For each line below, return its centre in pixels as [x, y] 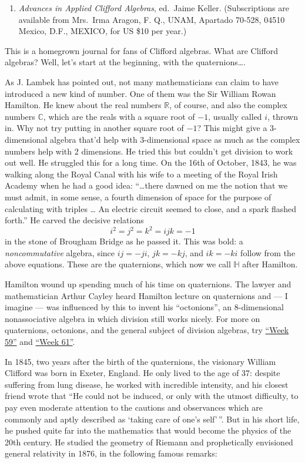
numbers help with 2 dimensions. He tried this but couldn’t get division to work [149, 151]
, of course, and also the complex [229, 105]
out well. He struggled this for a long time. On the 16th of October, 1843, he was [151, 162]
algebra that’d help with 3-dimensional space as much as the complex [175, 139]
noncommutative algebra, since [60, 252]
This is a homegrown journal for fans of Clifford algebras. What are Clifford [141, 50]
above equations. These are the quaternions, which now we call [118, 264]
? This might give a [232, 128]
